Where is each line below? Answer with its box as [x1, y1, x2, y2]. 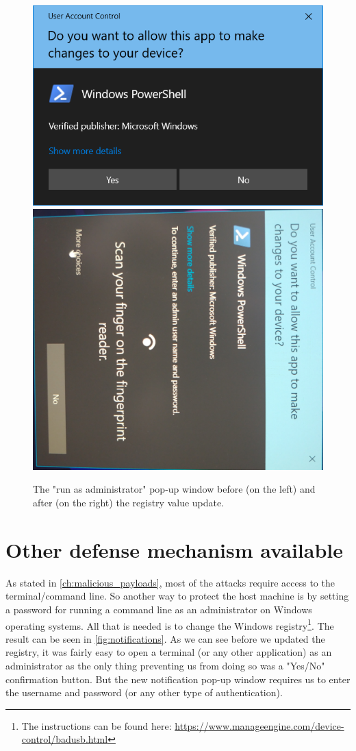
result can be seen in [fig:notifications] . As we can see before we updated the [5, 631, 325, 645]
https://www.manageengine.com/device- [175, 718, 344, 732]
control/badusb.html [21, 732, 108, 746]
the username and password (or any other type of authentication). [5, 685, 283, 700]
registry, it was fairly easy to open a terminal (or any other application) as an [5, 645, 332, 659]
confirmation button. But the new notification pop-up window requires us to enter [5, 672, 351, 686]
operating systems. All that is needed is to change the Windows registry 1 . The [5, 616, 334, 632]
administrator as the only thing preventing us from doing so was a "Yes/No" [5, 658, 325, 672]
